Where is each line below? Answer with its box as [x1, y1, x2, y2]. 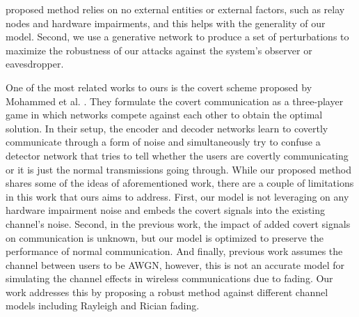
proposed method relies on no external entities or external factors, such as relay [6, 2, 345, 16]
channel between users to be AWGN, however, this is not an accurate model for [6, 257, 345, 272]
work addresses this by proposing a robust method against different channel [6, 284, 328, 299]
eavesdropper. [6, 56, 64, 71]
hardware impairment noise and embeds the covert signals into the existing [6, 203, 326, 217]
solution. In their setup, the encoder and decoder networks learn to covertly [6, 121, 328, 135]
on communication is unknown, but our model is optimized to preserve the [6, 230, 324, 245]
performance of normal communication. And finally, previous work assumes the [6, 244, 343, 258]
